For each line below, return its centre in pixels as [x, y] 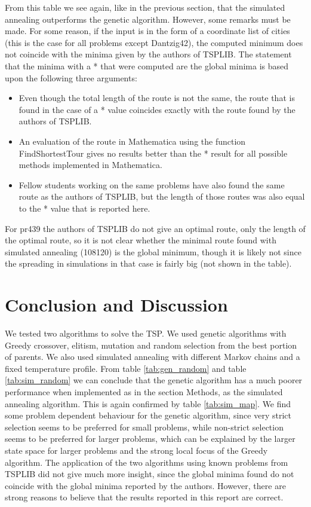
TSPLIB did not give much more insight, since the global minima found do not [150, 474]
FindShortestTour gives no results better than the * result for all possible [153, 153]
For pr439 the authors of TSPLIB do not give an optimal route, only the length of [155, 228]
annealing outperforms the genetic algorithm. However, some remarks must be [148, 19]
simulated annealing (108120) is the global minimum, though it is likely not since [153, 251]
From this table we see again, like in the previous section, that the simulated [145, 7]
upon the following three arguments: [71, 77]
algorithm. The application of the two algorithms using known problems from [147, 462]
